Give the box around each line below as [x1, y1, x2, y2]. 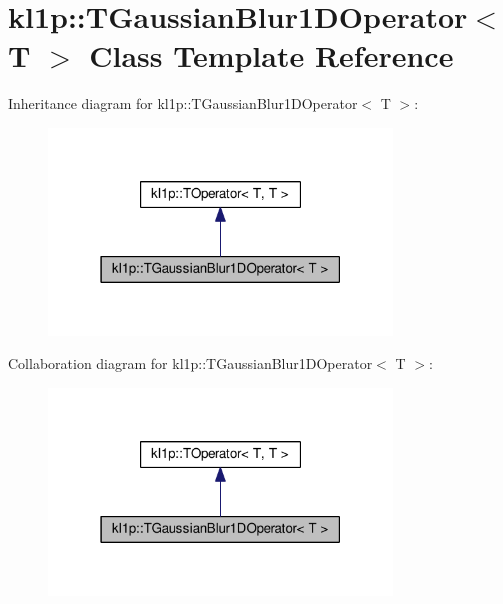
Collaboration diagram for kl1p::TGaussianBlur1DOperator [8, 353, 373, 374]
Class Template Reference [89, 35, 454, 76]
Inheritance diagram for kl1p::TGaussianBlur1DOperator [8, 93, 358, 114]
